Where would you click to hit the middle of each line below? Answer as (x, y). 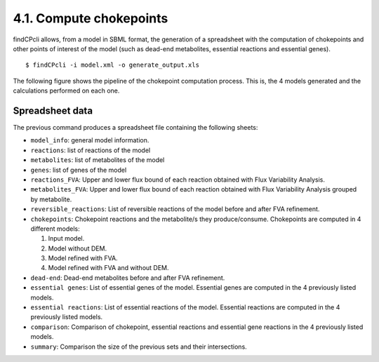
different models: (55, 229)
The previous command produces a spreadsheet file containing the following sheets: (135, 128)
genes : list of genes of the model (79, 170)
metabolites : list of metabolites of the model (98, 160)
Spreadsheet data (53, 110)
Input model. (66, 239)
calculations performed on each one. (66, 90)
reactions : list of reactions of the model (91, 150)
